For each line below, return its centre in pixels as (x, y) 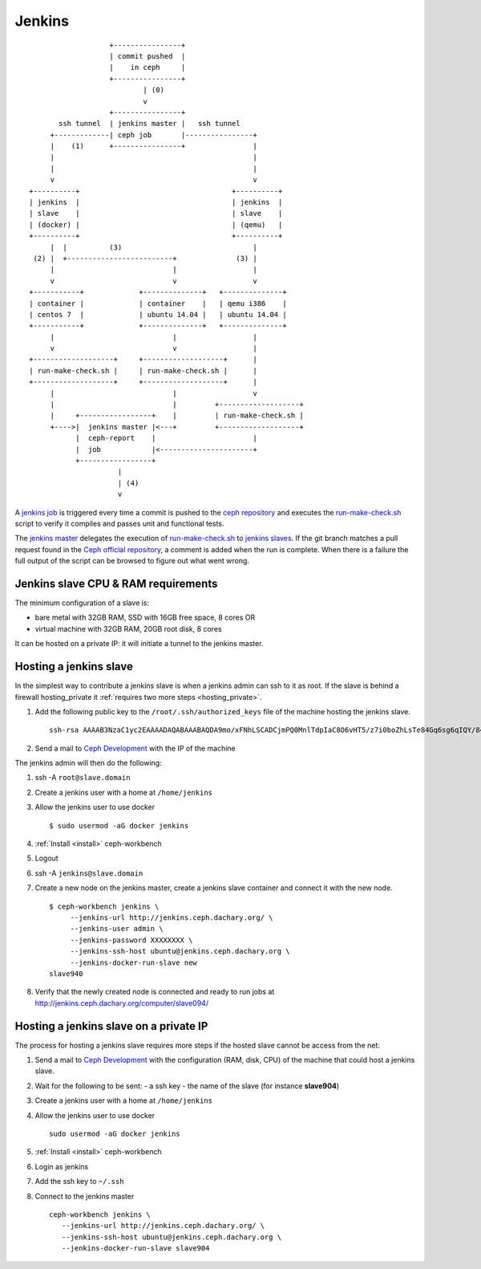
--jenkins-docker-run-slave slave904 (135, 1249)
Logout (47, 858)
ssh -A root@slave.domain (83, 778)
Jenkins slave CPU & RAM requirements (116, 583)
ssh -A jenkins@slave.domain (89, 873)
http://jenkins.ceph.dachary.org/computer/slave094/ (121, 1003)
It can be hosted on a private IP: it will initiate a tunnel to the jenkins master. (139, 644)
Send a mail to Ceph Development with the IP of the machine (135, 748)
